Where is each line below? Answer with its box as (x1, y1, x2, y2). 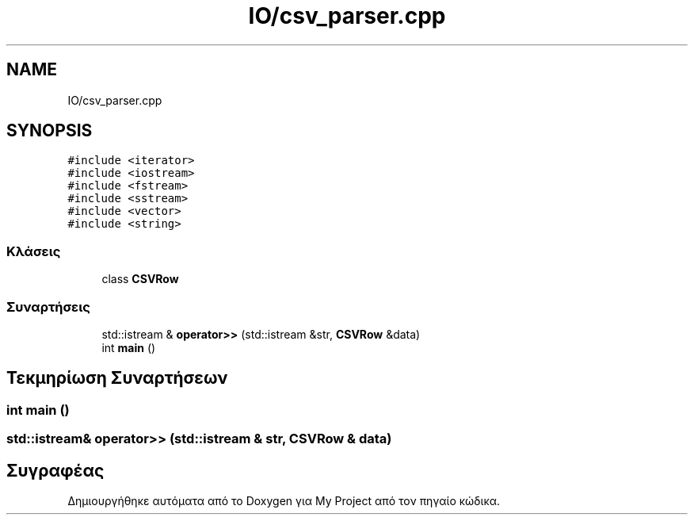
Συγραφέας (6, 460, 105, 481)
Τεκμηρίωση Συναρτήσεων (6, 368, 228, 389)
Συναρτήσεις (6, 298, 90, 315)
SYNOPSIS (6, 121, 93, 141)
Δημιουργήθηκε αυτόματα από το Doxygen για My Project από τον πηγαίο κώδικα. (67, 494, 501, 508)
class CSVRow (101, 272, 179, 286)
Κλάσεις (6, 243, 61, 259)
